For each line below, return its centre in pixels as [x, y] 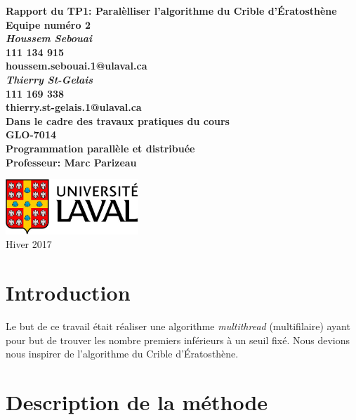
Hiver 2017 [29, 244]
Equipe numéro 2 [48, 24]
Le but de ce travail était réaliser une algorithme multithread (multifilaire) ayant [178, 326]
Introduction [68, 293]
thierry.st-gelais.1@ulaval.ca [74, 107]
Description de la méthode [137, 401]
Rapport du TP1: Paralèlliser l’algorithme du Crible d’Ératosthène [171, 11]
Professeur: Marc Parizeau [71, 162]
